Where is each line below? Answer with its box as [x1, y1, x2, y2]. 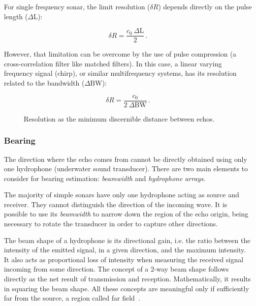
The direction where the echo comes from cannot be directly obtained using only [4, 153, 247, 164]
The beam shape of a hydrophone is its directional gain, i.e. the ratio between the [4, 235, 251, 245]
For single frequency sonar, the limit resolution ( [4, 1, 150, 11]
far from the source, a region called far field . [4, 293, 140, 303]
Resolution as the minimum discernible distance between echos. [24, 113, 215, 123]
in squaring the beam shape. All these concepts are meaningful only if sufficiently [4, 283, 249, 293]
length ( [4, 11, 28, 21]
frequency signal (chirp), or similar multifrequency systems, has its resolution [4, 68, 237, 78]
